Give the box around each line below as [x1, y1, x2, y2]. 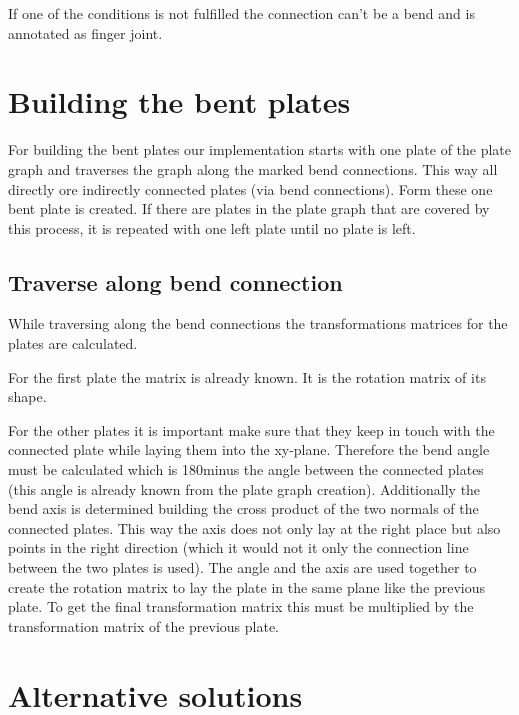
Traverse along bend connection [8, 266, 343, 297]
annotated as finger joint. [8, 22, 163, 43]
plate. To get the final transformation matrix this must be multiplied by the [8, 596, 474, 617]
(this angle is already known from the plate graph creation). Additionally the [8, 478, 481, 499]
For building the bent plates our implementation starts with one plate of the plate [8, 139, 512, 160]
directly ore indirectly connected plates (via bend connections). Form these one [8, 178, 493, 199]
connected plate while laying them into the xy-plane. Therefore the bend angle [8, 439, 490, 460]
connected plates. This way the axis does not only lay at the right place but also [8, 517, 501, 538]
